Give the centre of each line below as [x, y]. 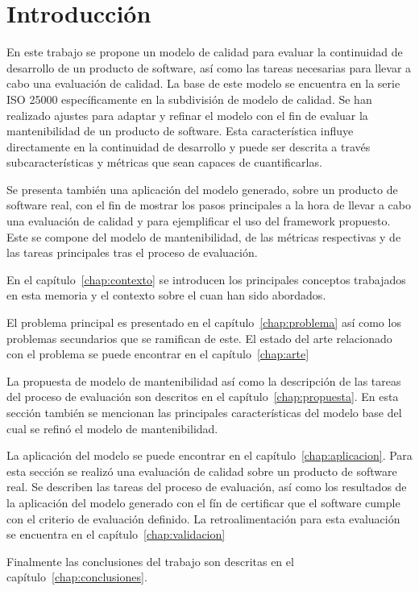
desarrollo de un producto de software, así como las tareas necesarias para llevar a [209, 67]
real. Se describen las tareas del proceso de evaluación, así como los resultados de [207, 487]
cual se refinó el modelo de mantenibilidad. [112, 428]
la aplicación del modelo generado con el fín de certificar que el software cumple [203, 502]
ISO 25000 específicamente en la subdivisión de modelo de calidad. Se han [189, 99]
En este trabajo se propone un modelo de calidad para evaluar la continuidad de [205, 52]
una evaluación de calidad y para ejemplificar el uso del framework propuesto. [199, 221]
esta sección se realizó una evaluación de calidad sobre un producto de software [202, 471]
